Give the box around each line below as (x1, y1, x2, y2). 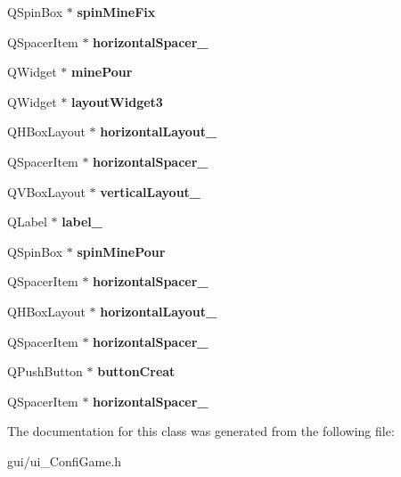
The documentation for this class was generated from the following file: (7, 422, 395, 440)
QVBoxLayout (7, 182, 86, 201)
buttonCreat (97, 362, 176, 381)
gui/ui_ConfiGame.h (7, 451, 122, 470)
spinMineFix (77, 3, 156, 21)
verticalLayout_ (100, 182, 201, 201)
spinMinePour (77, 242, 166, 260)
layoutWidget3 (70, 92, 163, 111)
